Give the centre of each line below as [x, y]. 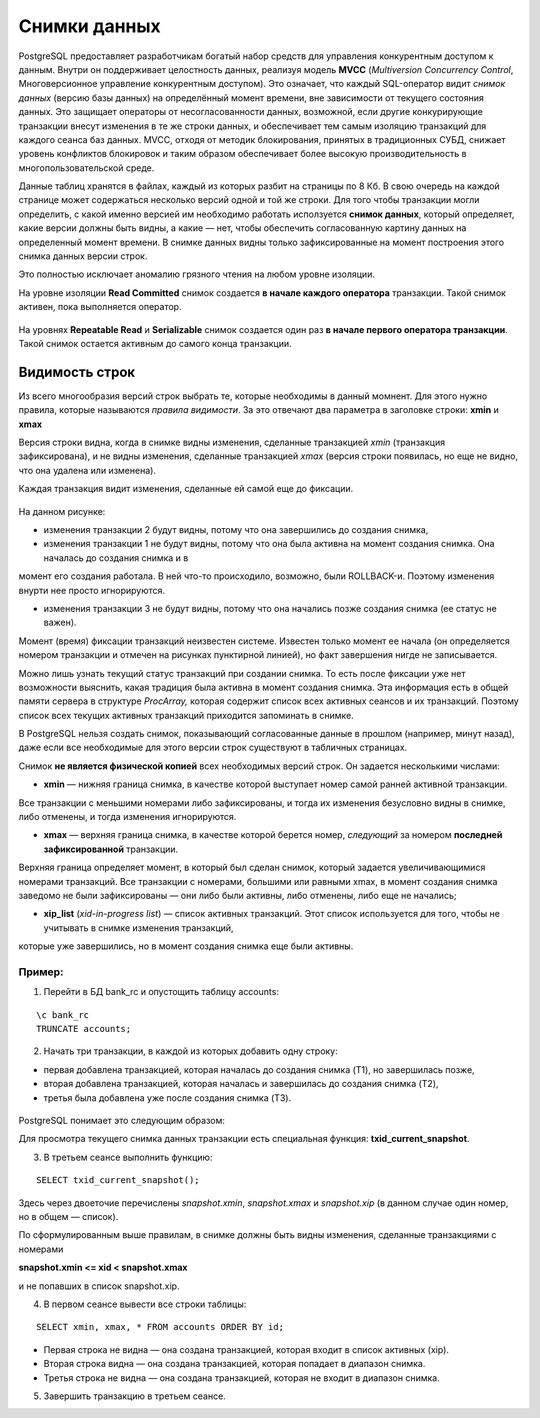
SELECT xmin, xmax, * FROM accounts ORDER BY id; [160, 1327]
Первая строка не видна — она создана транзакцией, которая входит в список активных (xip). [246, 1349]
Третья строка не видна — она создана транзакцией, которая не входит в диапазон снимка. [241, 1377]
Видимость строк [77, 371]
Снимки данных [90, 26]
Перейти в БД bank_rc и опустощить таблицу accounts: [161, 992]
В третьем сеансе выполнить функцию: [128, 1157]
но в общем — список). [68, 1216]
